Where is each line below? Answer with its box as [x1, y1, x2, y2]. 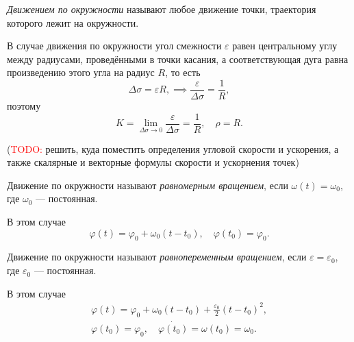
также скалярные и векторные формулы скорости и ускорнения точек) [7, 155, 299, 169]
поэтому [7, 99, 41, 113]
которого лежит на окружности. [7, 15, 139, 29]
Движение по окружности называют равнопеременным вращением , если [7, 249, 307, 264]
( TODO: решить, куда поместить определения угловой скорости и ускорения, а [7, 141, 339, 156]
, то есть [165, 65, 201, 80]
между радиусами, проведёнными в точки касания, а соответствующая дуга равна [7, 51, 349, 66]
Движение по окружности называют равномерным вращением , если [7, 178, 288, 192]
